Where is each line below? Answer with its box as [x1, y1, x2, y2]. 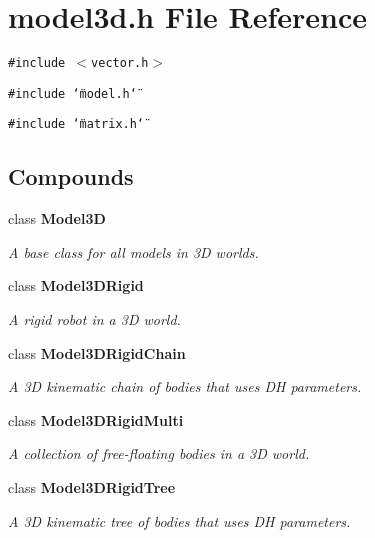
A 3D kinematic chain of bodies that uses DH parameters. [8, 376, 362, 397]
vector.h [91, 56, 149, 71]
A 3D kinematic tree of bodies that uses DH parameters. [8, 510, 351, 531]
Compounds [8, 161, 134, 192]
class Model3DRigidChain [8, 342, 186, 363]
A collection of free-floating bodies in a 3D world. [8, 443, 310, 464]
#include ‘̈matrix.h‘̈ [8, 117, 145, 132]
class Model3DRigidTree [8, 477, 176, 498]
